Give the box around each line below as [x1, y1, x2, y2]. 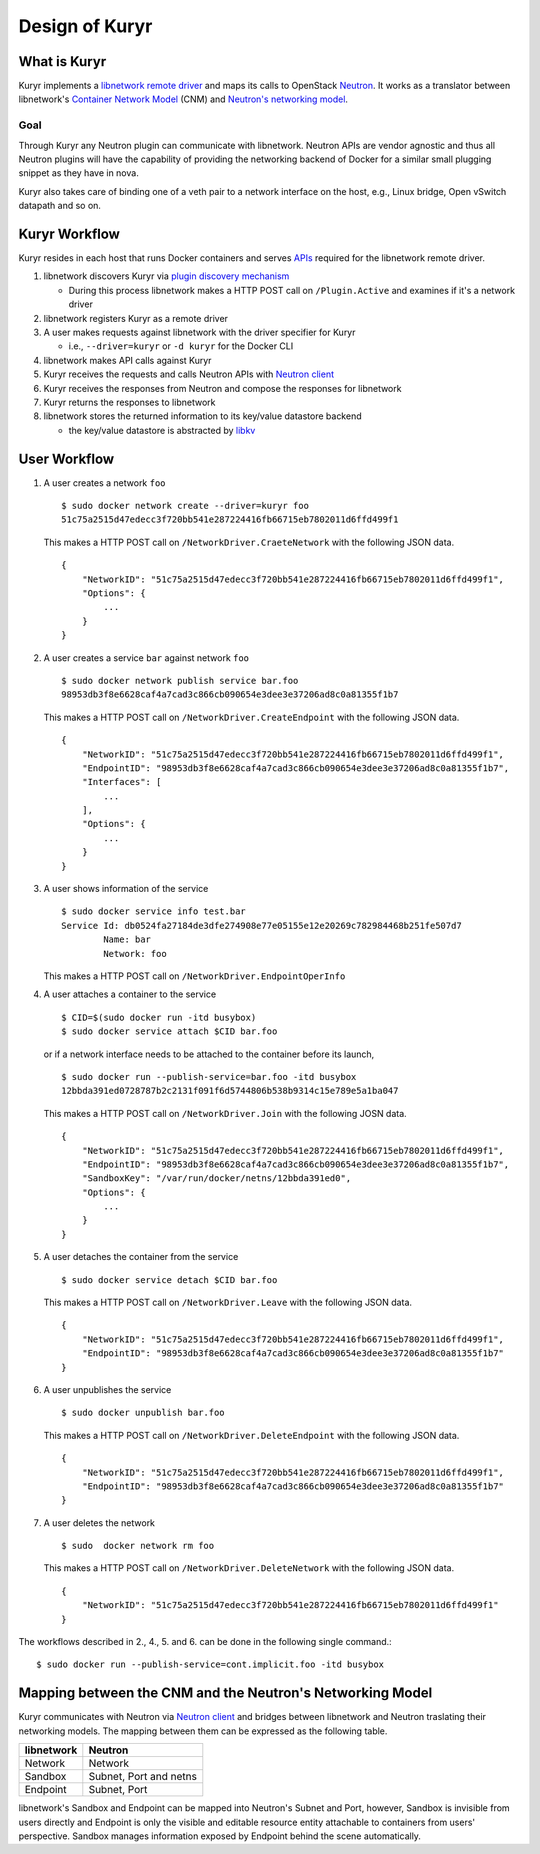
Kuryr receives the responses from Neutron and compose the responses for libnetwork [43, 382, 402, 394]
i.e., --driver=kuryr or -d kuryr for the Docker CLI [68, 340, 294, 352]
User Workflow [18, 450, 115, 467]
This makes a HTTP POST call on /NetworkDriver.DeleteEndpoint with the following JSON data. [43, 1429, 460, 1441]
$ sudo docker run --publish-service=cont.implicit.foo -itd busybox [36, 1659, 385, 1670]
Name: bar [103, 934, 152, 945]
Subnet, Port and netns [88, 1770, 197, 1784]
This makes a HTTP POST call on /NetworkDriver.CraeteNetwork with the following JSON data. [43, 536, 455, 548]
